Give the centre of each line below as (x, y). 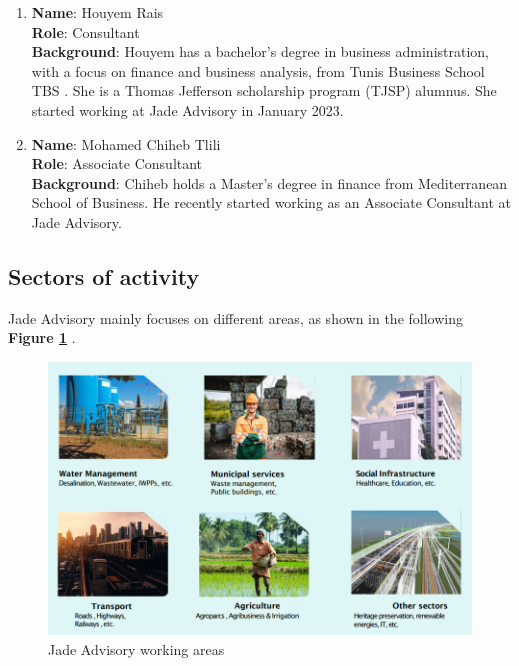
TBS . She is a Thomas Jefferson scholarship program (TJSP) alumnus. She (264, 90)
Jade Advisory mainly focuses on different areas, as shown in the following (235, 317)
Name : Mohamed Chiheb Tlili (126, 143)
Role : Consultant (85, 31)
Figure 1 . (42, 337)
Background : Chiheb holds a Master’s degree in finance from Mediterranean (269, 182)
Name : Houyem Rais (97, 12)
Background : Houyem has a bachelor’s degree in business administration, (260, 51)
